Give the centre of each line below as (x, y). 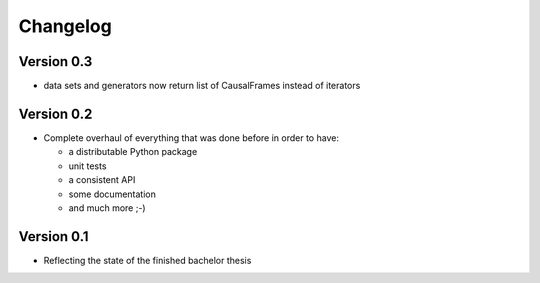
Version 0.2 (55, 113)
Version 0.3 (55, 61)
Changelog (65, 26)
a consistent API (102, 180)
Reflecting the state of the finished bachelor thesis (147, 260)
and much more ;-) (107, 207)
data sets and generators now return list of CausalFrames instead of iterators (202, 86)
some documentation (112, 194)
